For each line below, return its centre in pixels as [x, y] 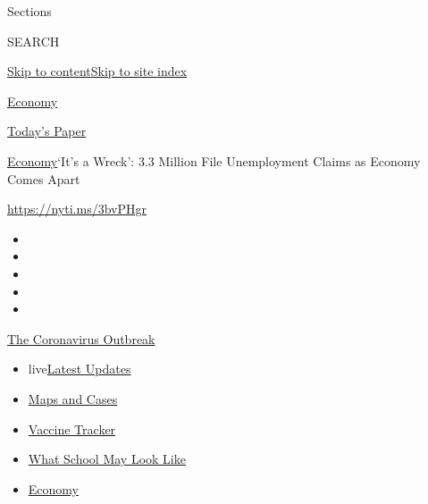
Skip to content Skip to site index [97, 71]
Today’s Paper [47, 131]
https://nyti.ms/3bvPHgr [77, 209]
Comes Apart [44, 178]
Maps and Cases [73, 398]
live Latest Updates [80, 369]
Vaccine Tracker [72, 428]
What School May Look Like [107, 459]
